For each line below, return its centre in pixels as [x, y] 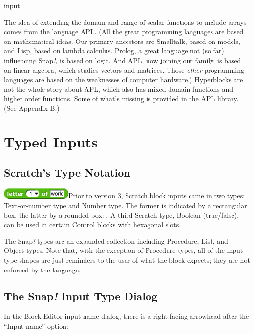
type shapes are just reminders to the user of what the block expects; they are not [127, 260]
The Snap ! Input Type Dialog [81, 296]
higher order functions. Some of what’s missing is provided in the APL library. [121, 98]
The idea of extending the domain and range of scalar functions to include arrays [125, 22]
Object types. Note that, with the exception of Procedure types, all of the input [124, 250]
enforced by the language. [42, 269]
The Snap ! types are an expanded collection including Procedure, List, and [116, 240]
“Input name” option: [36, 326]
